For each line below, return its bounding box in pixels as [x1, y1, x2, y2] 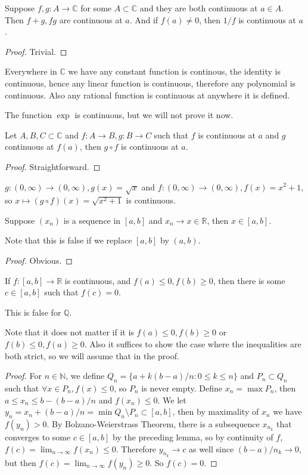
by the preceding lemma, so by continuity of [113, 431, 273, 443]
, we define [66, 369, 105, 382]
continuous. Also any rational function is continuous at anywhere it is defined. [5, 88, 290, 101]
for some [80, 2, 112, 14]
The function [5, 109, 52, 121]
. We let [157, 393, 186, 406]
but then [5, 456, 36, 468]
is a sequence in [63, 214, 121, 226]
